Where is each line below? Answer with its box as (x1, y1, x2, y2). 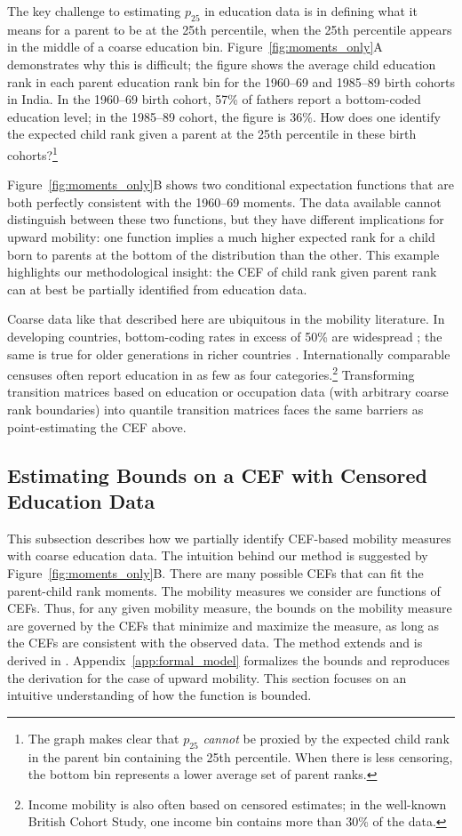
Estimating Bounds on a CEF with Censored (7, 461, 427, 488)
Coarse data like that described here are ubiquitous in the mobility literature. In (7, 309, 445, 328)
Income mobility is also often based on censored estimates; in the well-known (28, 794, 447, 813)
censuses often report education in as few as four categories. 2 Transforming (7, 363, 415, 383)
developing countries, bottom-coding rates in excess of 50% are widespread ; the (7, 326, 442, 345)
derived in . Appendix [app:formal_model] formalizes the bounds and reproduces (7, 650, 450, 669)
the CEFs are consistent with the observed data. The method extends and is (7, 633, 423, 652)
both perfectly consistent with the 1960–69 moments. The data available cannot (7, 192, 442, 211)
